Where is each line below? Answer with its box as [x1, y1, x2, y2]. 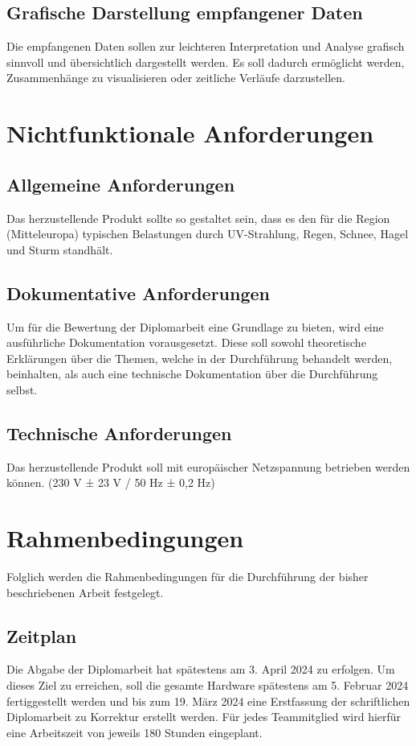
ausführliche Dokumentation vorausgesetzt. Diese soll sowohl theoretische [6, 334, 366, 351]
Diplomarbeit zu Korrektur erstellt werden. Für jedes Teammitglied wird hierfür [6, 708, 402, 725]
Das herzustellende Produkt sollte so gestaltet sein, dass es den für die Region [6, 209, 390, 226]
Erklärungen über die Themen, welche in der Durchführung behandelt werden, [6, 349, 393, 366]
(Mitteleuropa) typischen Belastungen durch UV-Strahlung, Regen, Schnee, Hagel [6, 225, 409, 242]
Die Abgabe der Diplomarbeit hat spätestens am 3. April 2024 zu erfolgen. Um [6, 661, 395, 678]
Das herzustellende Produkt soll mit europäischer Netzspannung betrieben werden [6, 458, 410, 475]
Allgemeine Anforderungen [6, 171, 235, 196]
